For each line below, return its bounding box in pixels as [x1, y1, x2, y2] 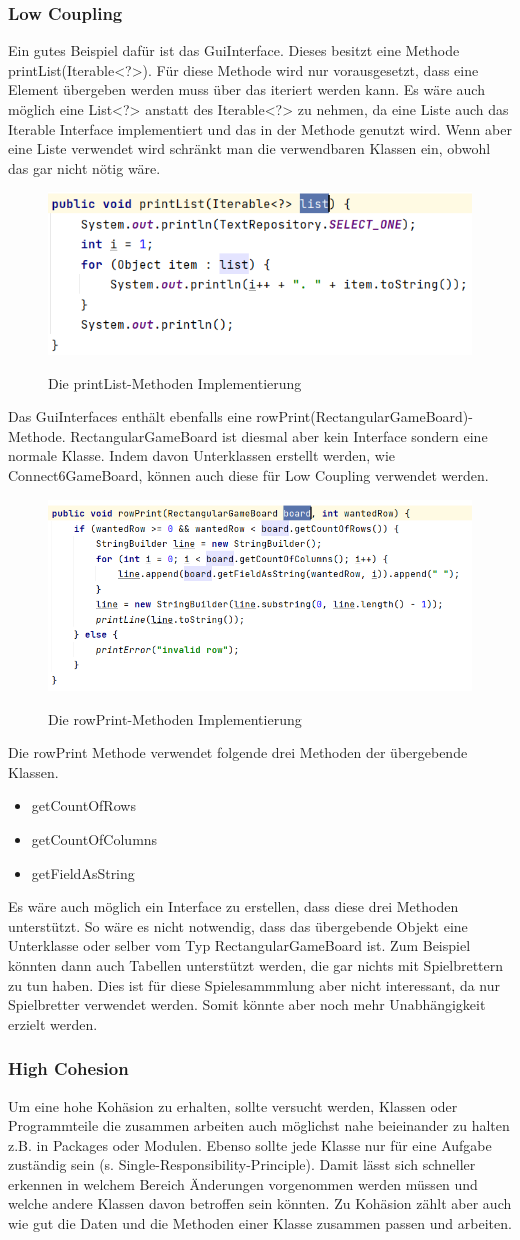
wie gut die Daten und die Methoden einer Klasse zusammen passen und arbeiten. [8, 1213, 512, 1234]
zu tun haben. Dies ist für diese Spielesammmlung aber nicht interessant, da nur [8, 974, 500, 995]
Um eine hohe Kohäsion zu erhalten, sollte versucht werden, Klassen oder [8, 1095, 458, 1116]
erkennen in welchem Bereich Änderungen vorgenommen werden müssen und [8, 1173, 478, 1194]
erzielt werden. [8, 1013, 98, 1034]
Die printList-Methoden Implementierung [48, 372, 302, 393]
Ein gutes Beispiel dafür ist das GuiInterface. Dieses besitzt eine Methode [8, 40, 460, 61]
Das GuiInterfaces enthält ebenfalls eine [8, 406, 252, 427]
